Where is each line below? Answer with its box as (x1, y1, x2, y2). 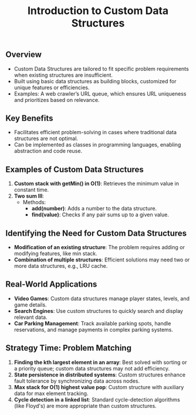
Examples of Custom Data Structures (5, 164, 144, 174)
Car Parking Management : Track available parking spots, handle (13, 319, 171, 326)
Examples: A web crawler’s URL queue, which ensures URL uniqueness (13, 90, 187, 97)
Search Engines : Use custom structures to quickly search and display (13, 307, 183, 314)
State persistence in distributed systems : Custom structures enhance (13, 371, 186, 378)
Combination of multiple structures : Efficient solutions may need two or (13, 256, 190, 263)
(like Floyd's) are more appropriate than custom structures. (13, 402, 157, 409)
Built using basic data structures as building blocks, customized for (13, 77, 177, 84)
